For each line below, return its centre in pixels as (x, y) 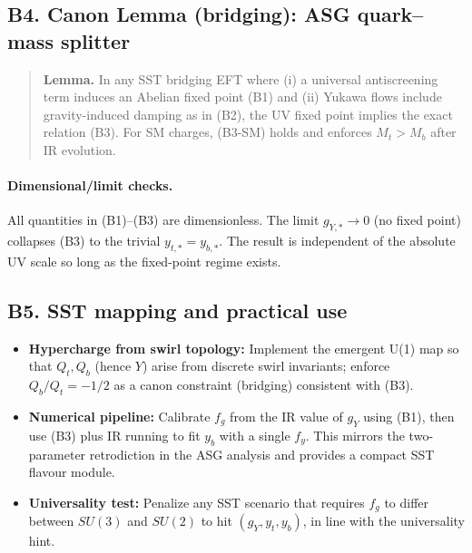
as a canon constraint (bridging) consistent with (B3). (264, 385)
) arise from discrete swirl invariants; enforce (266, 366)
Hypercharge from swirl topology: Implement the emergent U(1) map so (244, 348)
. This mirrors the (355, 435)
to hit (216, 521)
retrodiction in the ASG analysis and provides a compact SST (262, 454)
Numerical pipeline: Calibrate (119, 416)
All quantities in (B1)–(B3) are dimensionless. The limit (163, 220)
